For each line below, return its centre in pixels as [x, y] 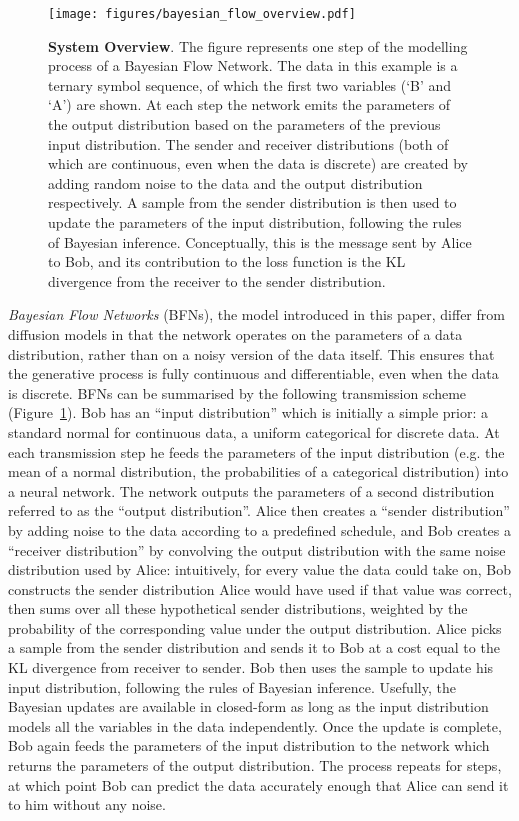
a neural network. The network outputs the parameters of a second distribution [251, 490]
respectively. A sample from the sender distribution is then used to [252, 202]
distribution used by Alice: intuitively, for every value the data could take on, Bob [259, 569]
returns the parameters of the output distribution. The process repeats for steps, [255, 765]
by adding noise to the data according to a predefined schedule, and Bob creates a [259, 529]
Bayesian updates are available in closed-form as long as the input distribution [248, 706]
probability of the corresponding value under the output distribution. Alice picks [255, 627]
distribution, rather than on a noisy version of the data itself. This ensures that [251, 353]
